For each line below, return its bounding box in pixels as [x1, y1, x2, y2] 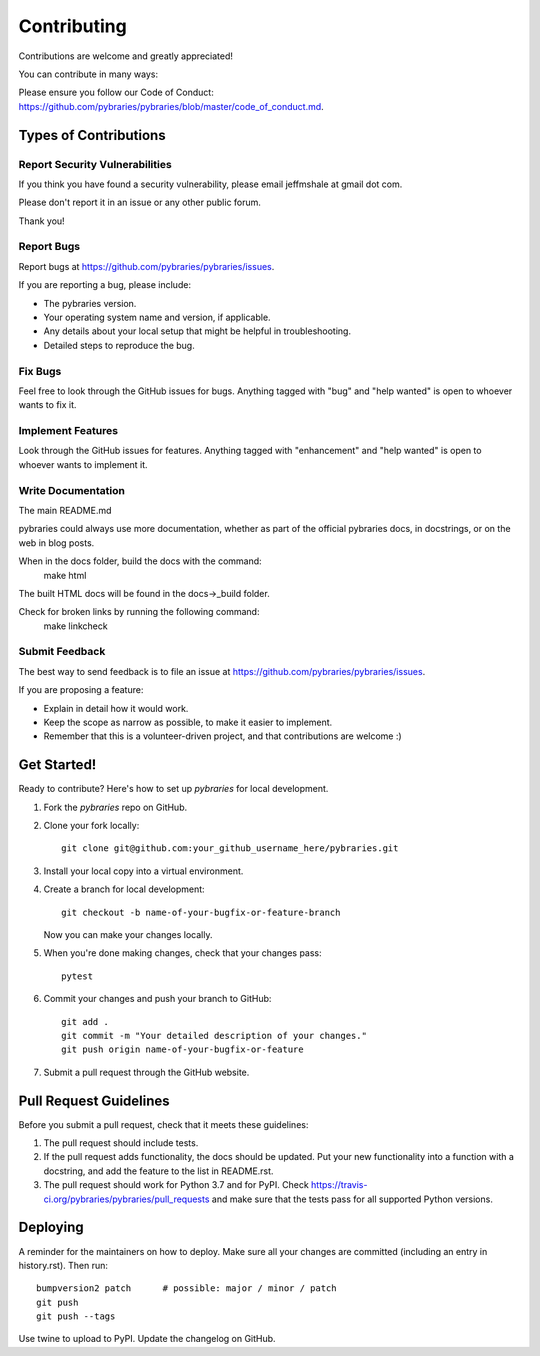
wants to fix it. [18, 399, 77, 411]
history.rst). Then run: [18, 1259, 109, 1271]
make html [43, 569, 87, 581]
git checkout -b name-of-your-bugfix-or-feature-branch [61, 906, 341, 918]
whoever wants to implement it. [18, 458, 149, 470]
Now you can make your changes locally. [43, 929, 213, 941]
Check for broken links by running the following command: [18, 606, 260, 618]
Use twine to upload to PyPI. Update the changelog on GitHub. [18, 1333, 276, 1345]
